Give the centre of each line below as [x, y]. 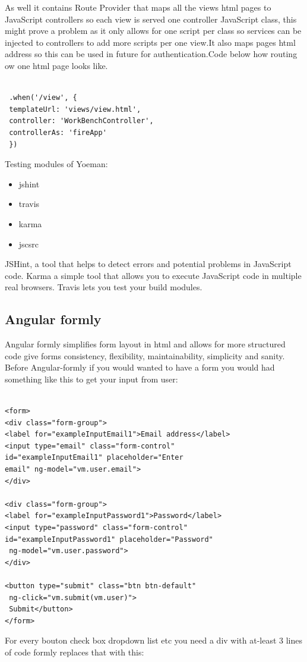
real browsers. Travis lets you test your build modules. [104, 287]
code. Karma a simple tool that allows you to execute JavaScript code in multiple [153, 275]
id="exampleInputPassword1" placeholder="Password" [109, 539]
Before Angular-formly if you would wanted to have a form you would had [140, 367]
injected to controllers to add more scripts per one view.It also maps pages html [150, 42]
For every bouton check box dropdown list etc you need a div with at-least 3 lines [154, 640]
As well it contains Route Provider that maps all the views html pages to [138, 7]
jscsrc [29, 244]
